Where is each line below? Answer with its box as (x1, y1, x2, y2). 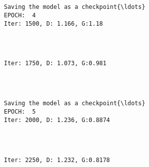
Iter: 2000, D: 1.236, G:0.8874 (4, 116, 110, 124)
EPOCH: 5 (4, 108, 36, 116)
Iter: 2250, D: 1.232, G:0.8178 (4, 156, 110, 164)
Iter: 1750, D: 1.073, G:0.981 (4, 60, 107, 67)
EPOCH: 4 (4, 11, 36, 19)
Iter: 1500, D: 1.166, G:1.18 (4, 20, 103, 27)
